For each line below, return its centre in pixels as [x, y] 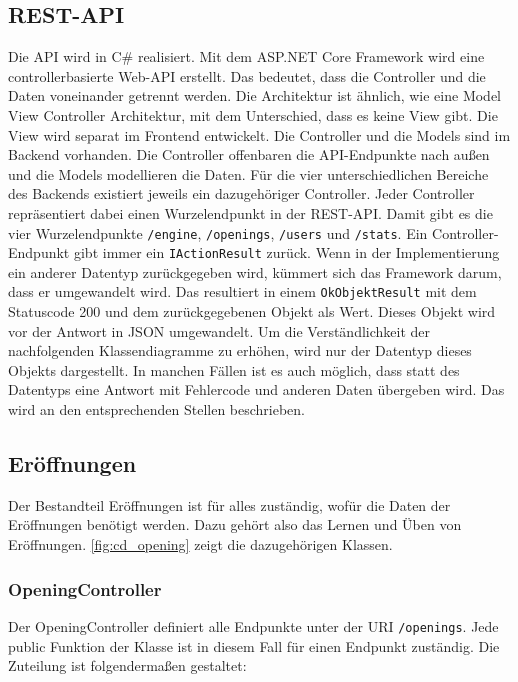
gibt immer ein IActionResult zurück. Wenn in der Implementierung [286, 252]
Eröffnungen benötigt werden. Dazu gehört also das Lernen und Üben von [235, 524]
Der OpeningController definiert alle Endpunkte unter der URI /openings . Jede [253, 625]
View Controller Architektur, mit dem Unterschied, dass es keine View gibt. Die [253, 114]
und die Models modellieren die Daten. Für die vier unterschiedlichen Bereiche [248, 173]
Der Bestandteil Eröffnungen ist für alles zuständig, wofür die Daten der [229, 504]
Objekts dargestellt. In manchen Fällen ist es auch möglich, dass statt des [234, 369]
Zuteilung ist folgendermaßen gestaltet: [127, 665]
